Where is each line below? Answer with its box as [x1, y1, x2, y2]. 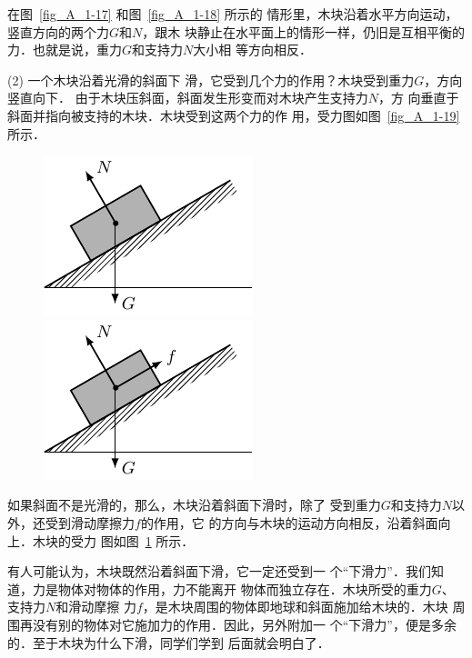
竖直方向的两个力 [7, 22, 109, 41]
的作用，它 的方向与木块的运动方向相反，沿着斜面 [140, 513, 438, 532]
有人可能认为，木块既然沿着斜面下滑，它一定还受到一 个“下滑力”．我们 [7, 562, 431, 581]
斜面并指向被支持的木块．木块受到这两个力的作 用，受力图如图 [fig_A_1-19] [7, 105, 460, 125]
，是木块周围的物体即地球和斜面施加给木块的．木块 [142, 597, 448, 616]
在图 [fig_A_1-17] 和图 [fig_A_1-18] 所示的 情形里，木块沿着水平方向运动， [7, 5, 458, 23]
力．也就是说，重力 [7, 40, 122, 59]
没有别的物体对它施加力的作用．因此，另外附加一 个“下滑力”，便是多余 [32, 614, 457, 633]
